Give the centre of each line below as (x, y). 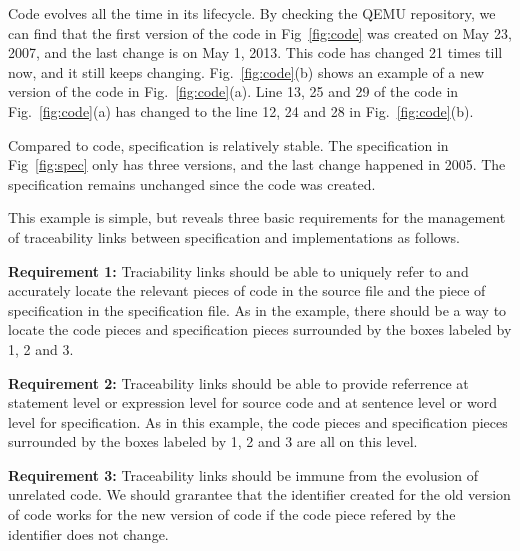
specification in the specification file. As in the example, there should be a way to (257, 309)
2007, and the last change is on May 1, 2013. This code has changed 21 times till (255, 52)
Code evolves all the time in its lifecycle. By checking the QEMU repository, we (252, 13)
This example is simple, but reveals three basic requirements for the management (257, 217)
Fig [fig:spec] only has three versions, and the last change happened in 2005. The (257, 164)
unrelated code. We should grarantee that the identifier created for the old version (259, 494)
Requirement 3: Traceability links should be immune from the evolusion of (243, 474)
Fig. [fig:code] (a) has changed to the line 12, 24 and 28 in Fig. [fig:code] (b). (241, 110)
